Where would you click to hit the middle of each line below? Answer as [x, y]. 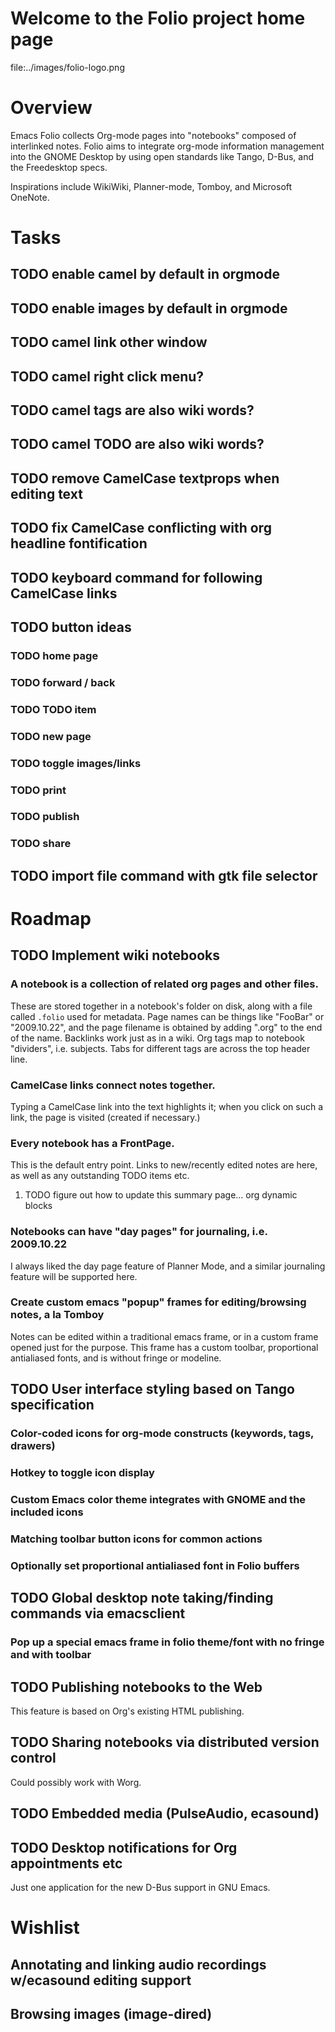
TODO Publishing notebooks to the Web [136, 1687]
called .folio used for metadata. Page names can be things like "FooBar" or [167, 1016]
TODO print [38, 790]
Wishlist [45, 1928]
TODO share [41, 844]
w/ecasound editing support [101, 1980]
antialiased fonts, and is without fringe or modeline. [116, 1358]
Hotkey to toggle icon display [82, 1473]
